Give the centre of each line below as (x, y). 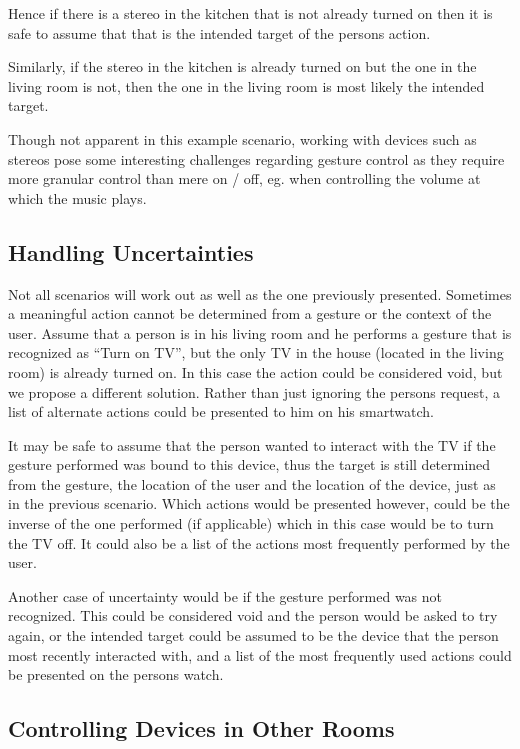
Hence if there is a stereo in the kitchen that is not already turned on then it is (250, 13)
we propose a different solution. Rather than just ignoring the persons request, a (254, 391)
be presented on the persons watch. (116, 674)
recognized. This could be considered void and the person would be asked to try (253, 615)
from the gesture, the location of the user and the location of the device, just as (252, 483)
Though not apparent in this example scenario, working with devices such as (242, 138)
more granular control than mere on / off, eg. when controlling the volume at (244, 178)
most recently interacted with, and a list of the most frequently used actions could (260, 654)
